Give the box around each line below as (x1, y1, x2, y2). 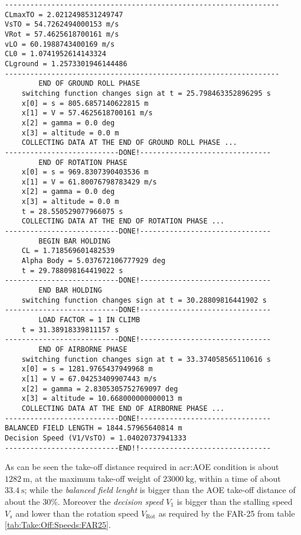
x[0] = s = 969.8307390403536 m (21, 168, 149, 177)
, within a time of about (194, 472, 281, 484)
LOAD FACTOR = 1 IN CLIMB (38, 316, 140, 324)
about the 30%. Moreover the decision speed (5, 495, 163, 507)
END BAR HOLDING (38, 286, 102, 295)
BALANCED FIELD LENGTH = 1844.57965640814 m (5, 424, 182, 433)
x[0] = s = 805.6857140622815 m (21, 99, 149, 108)
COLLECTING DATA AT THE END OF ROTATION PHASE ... (21, 217, 225, 226)
